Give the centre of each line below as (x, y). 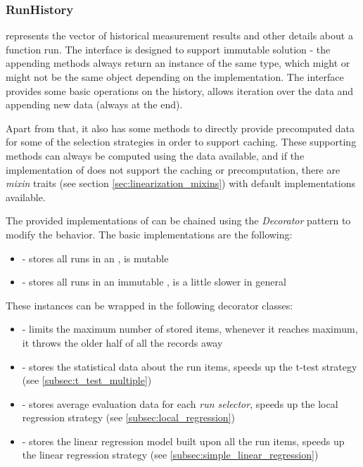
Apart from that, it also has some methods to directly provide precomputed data (180, 128)
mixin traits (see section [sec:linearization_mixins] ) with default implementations (180, 183)
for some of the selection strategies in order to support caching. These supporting (181, 142)
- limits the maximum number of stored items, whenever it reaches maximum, (190, 329)
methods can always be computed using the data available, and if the (155, 155)
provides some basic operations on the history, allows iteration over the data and (180, 90)
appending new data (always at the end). (94, 104)
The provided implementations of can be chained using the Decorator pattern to (178, 220)
